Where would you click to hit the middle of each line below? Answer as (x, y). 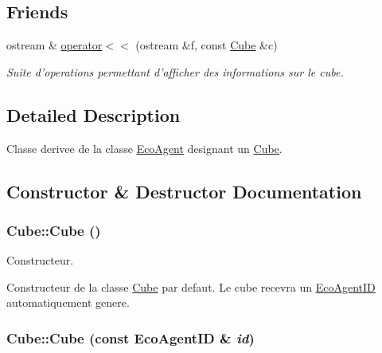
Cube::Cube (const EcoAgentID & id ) (131, 337)
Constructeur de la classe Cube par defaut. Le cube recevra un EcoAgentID (191, 286)
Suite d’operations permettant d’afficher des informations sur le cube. (175, 71)
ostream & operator (55, 45)
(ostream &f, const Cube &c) (207, 45)
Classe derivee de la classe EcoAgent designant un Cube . (144, 148)
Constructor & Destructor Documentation (184, 191)
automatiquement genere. (68, 302)
